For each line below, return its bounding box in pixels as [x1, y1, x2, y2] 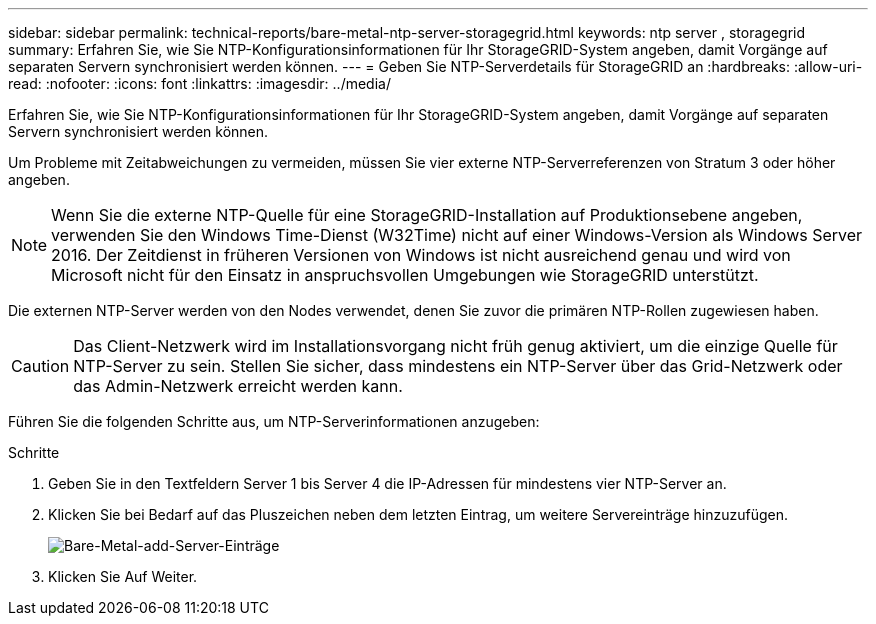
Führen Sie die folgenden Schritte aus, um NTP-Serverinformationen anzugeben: [8, 413, 540, 430]
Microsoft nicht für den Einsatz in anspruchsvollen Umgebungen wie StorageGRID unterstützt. [51, 265, 759, 285]
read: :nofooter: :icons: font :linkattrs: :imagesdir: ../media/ [8, 75, 391, 92]
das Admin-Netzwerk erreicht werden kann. [73, 376, 403, 396]
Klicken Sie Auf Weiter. [48, 568, 198, 585]
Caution [11, 356, 70, 376]
